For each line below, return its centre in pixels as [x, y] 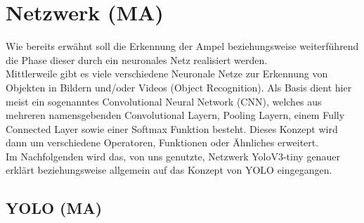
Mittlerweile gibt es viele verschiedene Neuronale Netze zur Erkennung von [167, 74]
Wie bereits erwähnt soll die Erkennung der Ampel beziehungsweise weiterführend [182, 46]
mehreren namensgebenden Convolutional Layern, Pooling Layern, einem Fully [175, 115]
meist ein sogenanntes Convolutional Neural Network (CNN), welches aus [164, 101]
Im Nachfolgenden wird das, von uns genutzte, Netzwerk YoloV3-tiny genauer [173, 156]
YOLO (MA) [54, 208]
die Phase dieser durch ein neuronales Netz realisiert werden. [137, 59]
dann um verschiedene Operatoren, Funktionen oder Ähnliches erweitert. [162, 142]
